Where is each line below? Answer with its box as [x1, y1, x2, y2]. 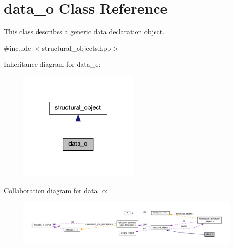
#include [4, 42, 31, 53]
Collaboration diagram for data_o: [4, 185, 108, 195]
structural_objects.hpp [42, 42, 111, 53]
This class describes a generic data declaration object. [4, 26, 165, 36]
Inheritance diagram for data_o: [4, 59, 101, 69]
